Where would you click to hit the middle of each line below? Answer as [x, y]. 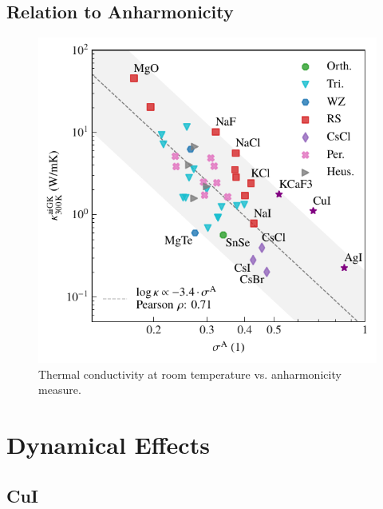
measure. [60, 390]
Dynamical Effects [108, 444]
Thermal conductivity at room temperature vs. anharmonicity [190, 374]
